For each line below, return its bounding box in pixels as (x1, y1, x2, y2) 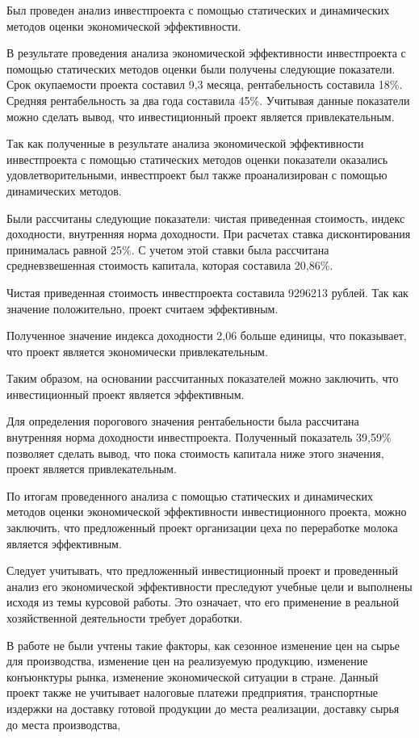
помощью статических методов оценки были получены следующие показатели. (6, 60, 396, 77)
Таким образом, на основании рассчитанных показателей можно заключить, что (6, 370, 399, 387)
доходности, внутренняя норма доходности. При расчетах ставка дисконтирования (6, 225, 411, 242)
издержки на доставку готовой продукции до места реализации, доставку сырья (6, 699, 400, 716)
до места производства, (6, 715, 121, 732)
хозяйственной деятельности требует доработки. (6, 610, 243, 626)
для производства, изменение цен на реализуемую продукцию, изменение (6, 652, 368, 669)
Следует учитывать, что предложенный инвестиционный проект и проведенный (6, 562, 398, 579)
